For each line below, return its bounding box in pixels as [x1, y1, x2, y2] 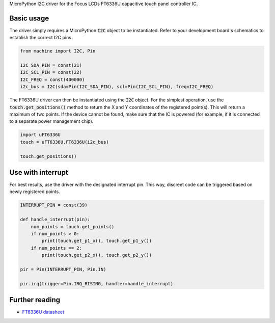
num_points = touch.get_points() [31, 224, 115, 229]
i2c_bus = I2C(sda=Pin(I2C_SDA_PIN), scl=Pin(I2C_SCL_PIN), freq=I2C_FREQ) [20, 84, 214, 90]
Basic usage [9, 14, 49, 22]
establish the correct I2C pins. [9, 35, 73, 41]
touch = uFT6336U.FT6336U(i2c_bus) [20, 139, 109, 145]
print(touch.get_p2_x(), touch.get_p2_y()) [41, 252, 152, 258]
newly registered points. [9, 189, 61, 195]
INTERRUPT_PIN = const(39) [20, 202, 88, 208]
